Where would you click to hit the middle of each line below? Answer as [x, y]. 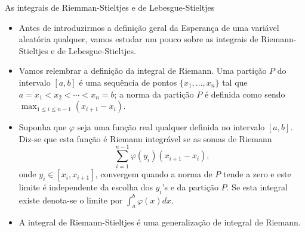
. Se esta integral [257, 187]
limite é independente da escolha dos [86, 187]
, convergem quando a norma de [154, 174]
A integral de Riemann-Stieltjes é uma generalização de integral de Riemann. [160, 222]
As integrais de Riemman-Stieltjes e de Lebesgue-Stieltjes [110, 7]
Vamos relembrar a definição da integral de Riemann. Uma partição [143, 70]
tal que [235, 82]
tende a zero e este [257, 174]
